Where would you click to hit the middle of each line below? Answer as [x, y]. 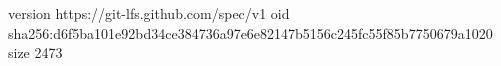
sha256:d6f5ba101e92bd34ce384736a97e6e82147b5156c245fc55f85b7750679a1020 [250, 32]
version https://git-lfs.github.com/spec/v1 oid [149, 13]
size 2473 [35, 52]
